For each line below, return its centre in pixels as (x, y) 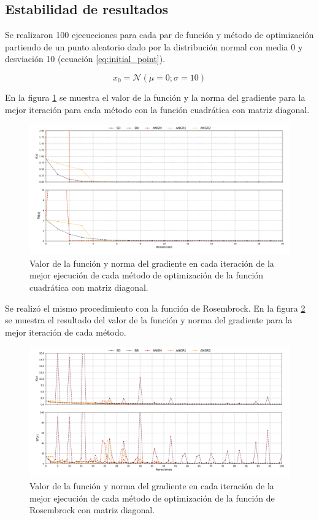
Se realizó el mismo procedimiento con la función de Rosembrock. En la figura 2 (155, 308)
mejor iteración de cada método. (66, 332)
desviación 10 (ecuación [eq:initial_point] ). (85, 59)
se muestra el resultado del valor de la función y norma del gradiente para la (149, 320)
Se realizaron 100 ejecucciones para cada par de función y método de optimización (159, 35)
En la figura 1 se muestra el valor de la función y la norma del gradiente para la (155, 97)
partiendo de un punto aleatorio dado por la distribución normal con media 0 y (154, 46)
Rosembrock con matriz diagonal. (92, 510)
